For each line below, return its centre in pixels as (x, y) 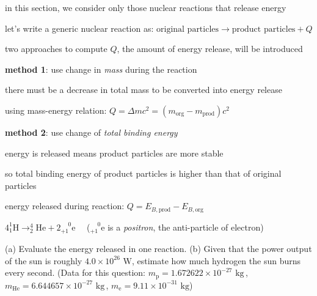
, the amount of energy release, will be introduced (210, 49)
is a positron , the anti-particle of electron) (186, 227)
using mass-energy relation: (56, 110)
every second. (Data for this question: (75, 272)
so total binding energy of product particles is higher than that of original (143, 173)
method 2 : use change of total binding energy (91, 132)
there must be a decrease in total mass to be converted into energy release (144, 90)
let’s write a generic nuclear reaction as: (79, 28)
